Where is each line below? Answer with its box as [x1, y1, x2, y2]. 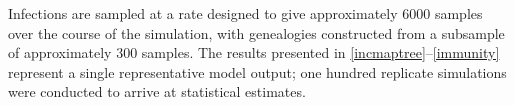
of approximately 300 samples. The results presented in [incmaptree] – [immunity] [8, 42, 500, 63]
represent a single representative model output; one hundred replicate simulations [8, 61, 507, 82]
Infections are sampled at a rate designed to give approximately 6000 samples [8, 3, 483, 23]
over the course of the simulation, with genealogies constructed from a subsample [8, 22, 505, 43]
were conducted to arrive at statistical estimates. [8, 81, 306, 102]
